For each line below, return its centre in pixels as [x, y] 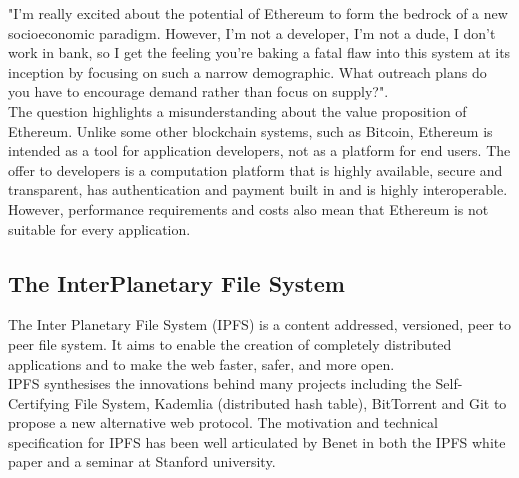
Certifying [39, 402]
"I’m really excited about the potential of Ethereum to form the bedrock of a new [258, 13]
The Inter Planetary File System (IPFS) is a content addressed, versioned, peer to [260, 324]
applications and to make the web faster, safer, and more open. [201, 363]
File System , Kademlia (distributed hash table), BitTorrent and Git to [290, 402]
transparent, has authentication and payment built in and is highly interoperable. [258, 189]
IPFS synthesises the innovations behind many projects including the [219, 383]
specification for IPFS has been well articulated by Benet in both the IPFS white [257, 441]
